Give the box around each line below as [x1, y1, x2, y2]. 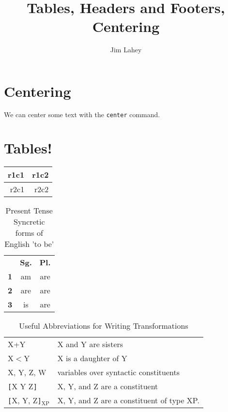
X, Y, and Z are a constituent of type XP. [57, 394, 199, 406]
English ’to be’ [4, 238, 54, 249]
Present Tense [5, 204, 53, 216]
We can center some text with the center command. [4, 109, 160, 119]
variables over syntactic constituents [57, 366, 180, 378]
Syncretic [14, 215, 45, 227]
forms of [15, 227, 43, 238]
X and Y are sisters [57, 338, 123, 350]
